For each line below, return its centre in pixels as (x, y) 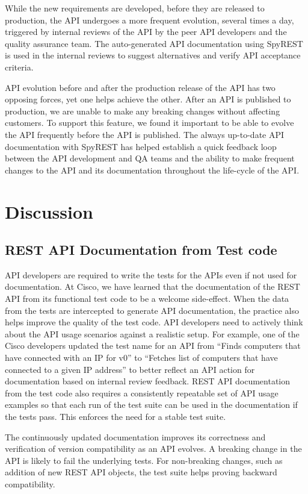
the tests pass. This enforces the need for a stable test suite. (115, 417)
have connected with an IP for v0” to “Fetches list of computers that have (141, 358)
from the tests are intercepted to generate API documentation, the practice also (152, 310)
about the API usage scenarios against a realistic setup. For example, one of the (152, 333)
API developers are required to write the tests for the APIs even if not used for (151, 274)
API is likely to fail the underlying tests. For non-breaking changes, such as (144, 460)
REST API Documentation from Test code (141, 250)
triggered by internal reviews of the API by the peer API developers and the (146, 32)
